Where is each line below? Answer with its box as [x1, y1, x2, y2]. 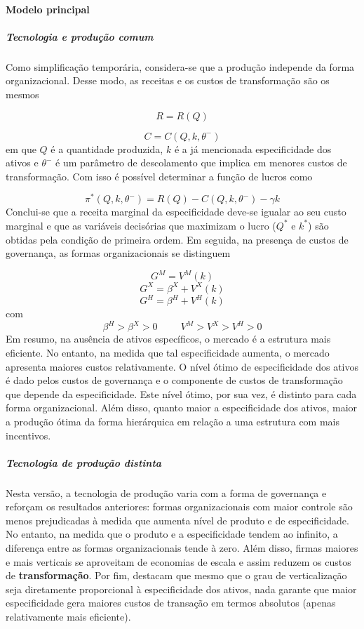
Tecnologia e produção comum [6, 29, 154, 44]
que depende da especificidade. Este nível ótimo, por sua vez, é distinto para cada [6, 386, 357, 401]
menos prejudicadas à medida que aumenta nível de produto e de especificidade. [6, 512, 349, 527]
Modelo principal [6, 1, 90, 16]
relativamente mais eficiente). [6, 609, 131, 624]
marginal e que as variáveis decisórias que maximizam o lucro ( [6, 218, 276, 232]
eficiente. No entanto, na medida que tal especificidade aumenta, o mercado [6, 345, 330, 359]
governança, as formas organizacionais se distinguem [6, 246, 231, 260]
